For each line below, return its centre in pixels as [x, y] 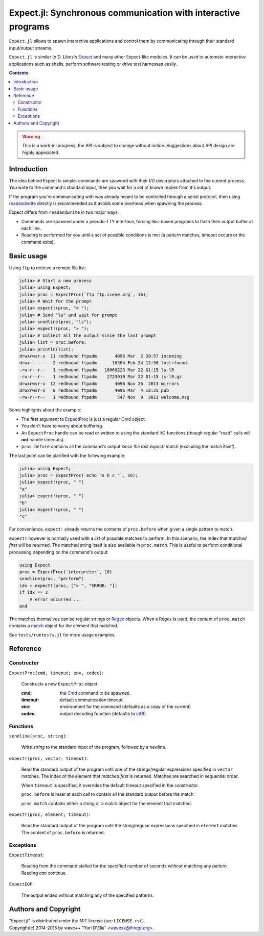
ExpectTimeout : [26, 855]
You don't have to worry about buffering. [62, 426]
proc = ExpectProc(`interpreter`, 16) [66, 572]
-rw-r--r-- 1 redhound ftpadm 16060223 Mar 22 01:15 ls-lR [97, 370]
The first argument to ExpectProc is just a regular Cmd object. [84, 419]
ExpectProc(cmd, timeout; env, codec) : [56, 673]
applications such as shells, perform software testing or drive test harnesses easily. [93, 64]
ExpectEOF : [21, 884]
